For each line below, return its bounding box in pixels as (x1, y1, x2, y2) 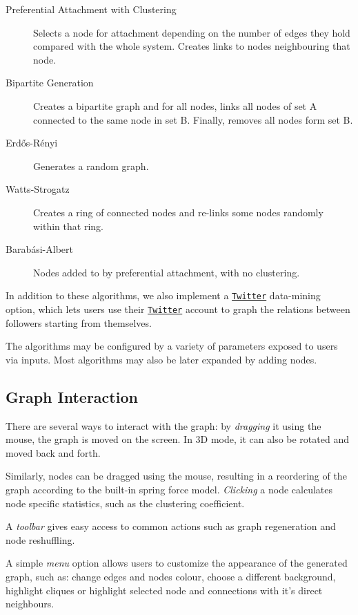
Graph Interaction (6, 386, 138, 407)
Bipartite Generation (6, 75, 94, 90)
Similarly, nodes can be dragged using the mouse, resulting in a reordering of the (6, 469, 347, 483)
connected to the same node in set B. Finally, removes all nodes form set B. (33, 112, 353, 126)
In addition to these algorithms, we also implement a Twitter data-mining (6, 288, 321, 303)
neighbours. (6, 596, 54, 611)
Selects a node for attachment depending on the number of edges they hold (33, 25, 350, 39)
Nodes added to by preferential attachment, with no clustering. (33, 265, 300, 279)
